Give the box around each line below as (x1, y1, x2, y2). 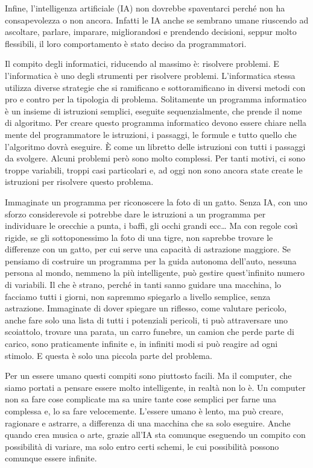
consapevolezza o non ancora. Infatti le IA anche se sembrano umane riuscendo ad (5, 13, 309, 26)
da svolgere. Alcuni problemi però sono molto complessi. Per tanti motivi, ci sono (5, 152, 306, 164)
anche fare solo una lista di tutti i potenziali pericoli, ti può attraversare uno (5, 313, 288, 326)
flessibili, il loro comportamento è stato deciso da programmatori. (5, 37, 247, 49)
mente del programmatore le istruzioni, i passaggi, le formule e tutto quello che (5, 128, 297, 140)
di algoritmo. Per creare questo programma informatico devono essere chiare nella (5, 116, 307, 129)
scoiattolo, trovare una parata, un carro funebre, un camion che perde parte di (5, 325, 294, 338)
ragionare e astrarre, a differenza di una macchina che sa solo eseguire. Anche (5, 416, 291, 429)
